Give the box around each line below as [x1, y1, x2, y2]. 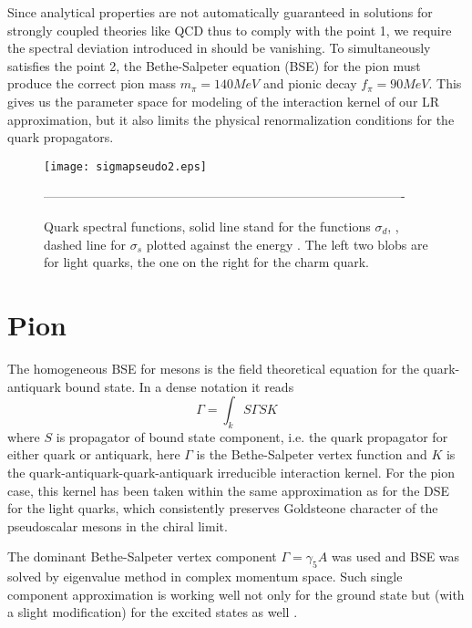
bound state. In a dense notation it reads [65, 376, 294, 396]
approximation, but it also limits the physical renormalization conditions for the [7, 109, 455, 129]
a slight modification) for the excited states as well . [7, 602, 298, 622]
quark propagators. [7, 128, 114, 147]
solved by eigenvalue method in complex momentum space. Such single [7, 567, 403, 586]
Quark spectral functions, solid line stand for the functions [44, 217, 371, 235]
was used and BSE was [331, 547, 460, 566]
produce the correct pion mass [7, 74, 176, 93]
